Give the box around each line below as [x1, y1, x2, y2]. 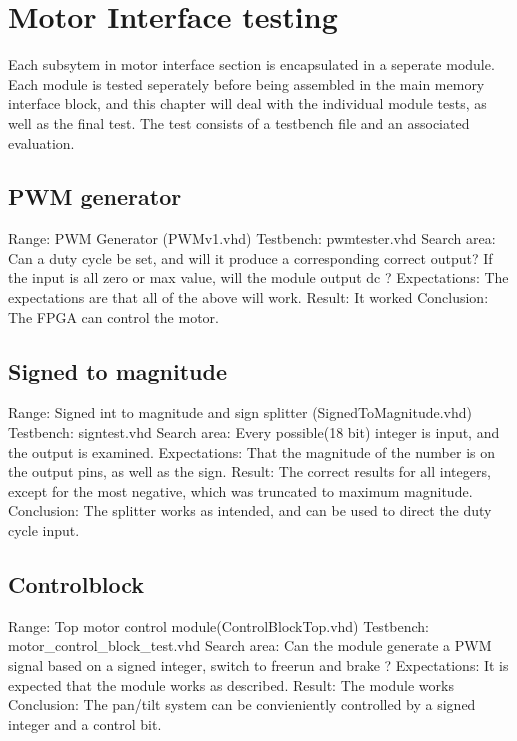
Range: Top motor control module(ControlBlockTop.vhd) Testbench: [8, 615, 430, 636]
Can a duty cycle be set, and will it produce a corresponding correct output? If [8, 247, 493, 268]
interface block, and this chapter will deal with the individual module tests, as [8, 93, 487, 114]
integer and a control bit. [8, 713, 162, 734]
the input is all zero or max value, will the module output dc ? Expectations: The [8, 267, 509, 288]
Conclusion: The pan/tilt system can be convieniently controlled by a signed [8, 694, 476, 715]
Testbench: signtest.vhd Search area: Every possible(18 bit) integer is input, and [8, 422, 500, 443]
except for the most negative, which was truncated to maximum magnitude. [8, 480, 473, 501]
